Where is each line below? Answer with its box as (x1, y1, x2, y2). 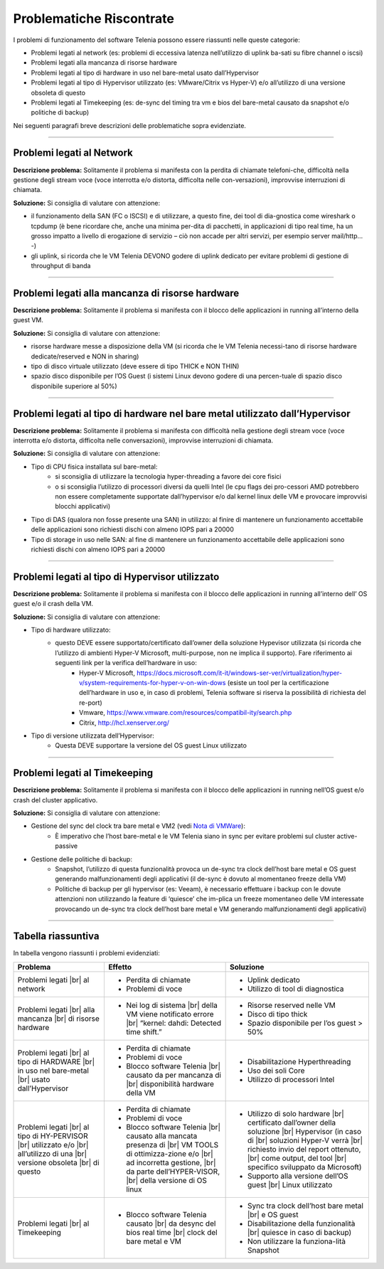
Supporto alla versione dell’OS (247, 1171, 348, 1181)
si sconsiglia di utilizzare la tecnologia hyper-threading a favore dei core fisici (55, 472, 282, 481)
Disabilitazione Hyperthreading (247, 1056, 351, 1066)
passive (55, 841, 78, 850)
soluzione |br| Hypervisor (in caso (247, 1126, 362, 1136)
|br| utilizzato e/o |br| (17, 1140, 89, 1149)
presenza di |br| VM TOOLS (125, 1140, 219, 1149)
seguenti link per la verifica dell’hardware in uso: (55, 659, 197, 667)
